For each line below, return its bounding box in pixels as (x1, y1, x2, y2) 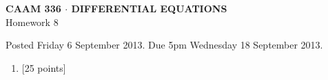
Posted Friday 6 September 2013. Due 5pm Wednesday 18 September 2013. (6, 38, 323, 52)
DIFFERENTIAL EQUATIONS (71, 1, 227, 15)
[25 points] (21, 60, 66, 75)
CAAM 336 (6, 1, 61, 15)
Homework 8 (6, 14, 59, 29)
